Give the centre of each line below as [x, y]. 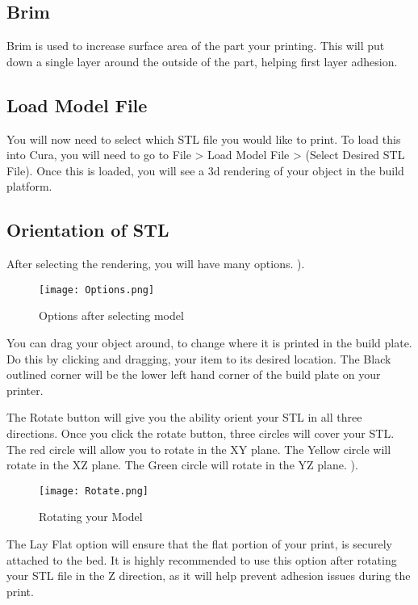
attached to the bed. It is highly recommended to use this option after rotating [202, 559]
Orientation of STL [88, 230]
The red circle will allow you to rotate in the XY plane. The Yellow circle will [199, 449]
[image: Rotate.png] [94, 491]
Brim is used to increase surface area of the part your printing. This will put [196, 46]
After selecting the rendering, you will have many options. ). [156, 264]
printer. [25, 390]
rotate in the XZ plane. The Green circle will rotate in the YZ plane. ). [182, 465]
